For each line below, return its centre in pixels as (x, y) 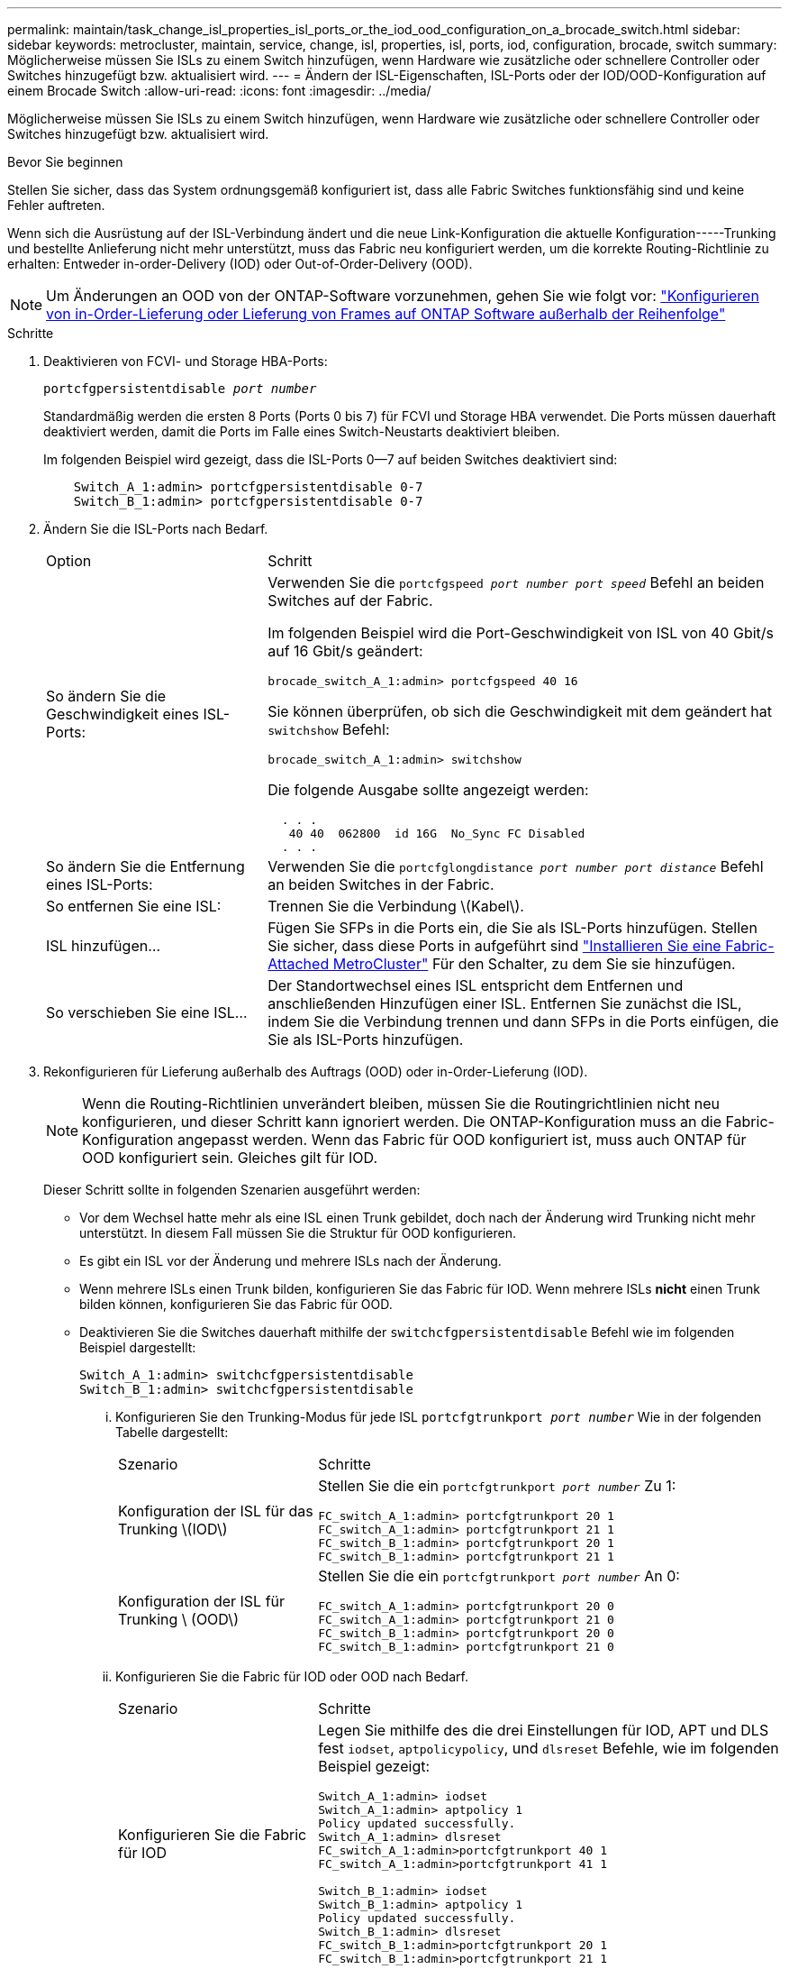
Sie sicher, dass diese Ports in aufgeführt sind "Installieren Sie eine (494, 946)
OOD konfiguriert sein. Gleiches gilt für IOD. (230, 1158)
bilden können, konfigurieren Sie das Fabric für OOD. (236, 1304)
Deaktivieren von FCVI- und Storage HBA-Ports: (186, 361)
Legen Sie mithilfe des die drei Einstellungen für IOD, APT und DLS (544, 1730)
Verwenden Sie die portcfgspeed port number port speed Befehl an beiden (516, 582)
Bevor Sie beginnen (65, 162)
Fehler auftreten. (56, 205)
